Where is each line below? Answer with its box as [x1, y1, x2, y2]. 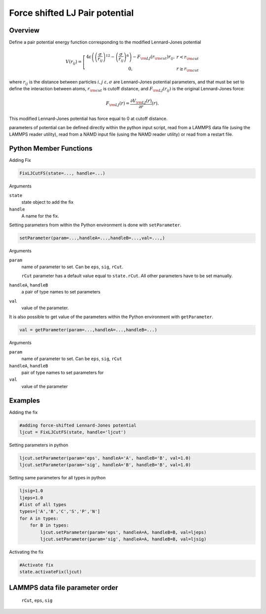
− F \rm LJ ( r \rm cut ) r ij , [133, 54, 175, 61]
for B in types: [30, 523, 69, 528]
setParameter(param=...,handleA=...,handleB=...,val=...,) [19, 235, 165, 241]
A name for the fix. [21, 213, 59, 219]
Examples [9, 396, 40, 404]
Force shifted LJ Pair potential [9, 7, 134, 18]
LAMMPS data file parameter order [9, 583, 118, 592]
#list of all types [19, 502, 66, 507]
